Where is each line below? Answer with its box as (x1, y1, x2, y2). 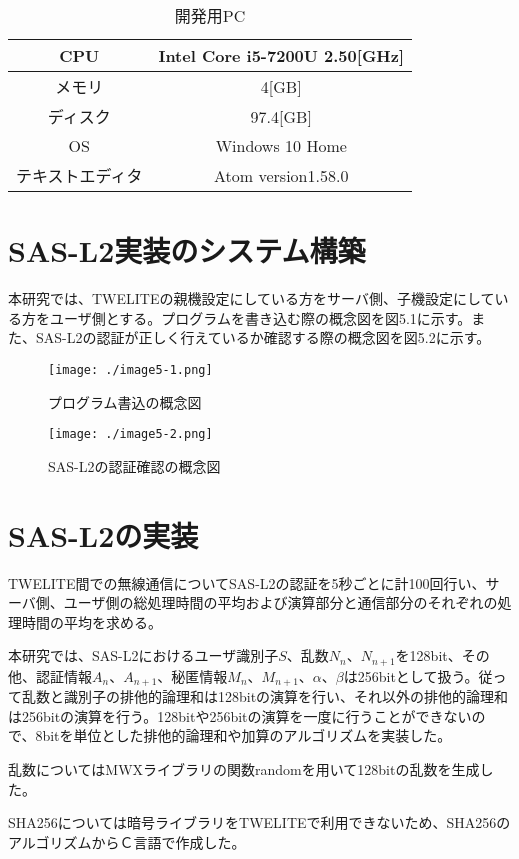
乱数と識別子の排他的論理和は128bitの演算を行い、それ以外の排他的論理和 (21, 686, 509, 707)
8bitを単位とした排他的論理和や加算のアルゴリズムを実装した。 (35, 725, 452, 746)
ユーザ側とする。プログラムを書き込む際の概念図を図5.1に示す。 (49, 307, 472, 328)
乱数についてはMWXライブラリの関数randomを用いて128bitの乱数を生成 (8, 759, 480, 779)
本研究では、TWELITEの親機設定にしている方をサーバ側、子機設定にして (8, 288, 495, 309)
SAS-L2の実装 (8, 514, 199, 555)
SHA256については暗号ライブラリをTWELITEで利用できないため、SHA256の (8, 812, 511, 833)
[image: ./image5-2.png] (48, 427, 213, 442)
